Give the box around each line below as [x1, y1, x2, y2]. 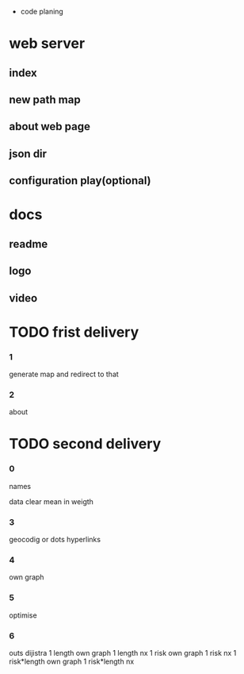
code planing [20, 7, 64, 16]
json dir [9, 147, 47, 160]
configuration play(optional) [9, 174, 151, 187]
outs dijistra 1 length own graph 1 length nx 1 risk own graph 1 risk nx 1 [9, 648, 237, 657]
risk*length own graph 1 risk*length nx [9, 657, 135, 666]
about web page [9, 120, 90, 133]
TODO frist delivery [9, 323, 139, 341]
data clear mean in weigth [9, 496, 94, 506]
